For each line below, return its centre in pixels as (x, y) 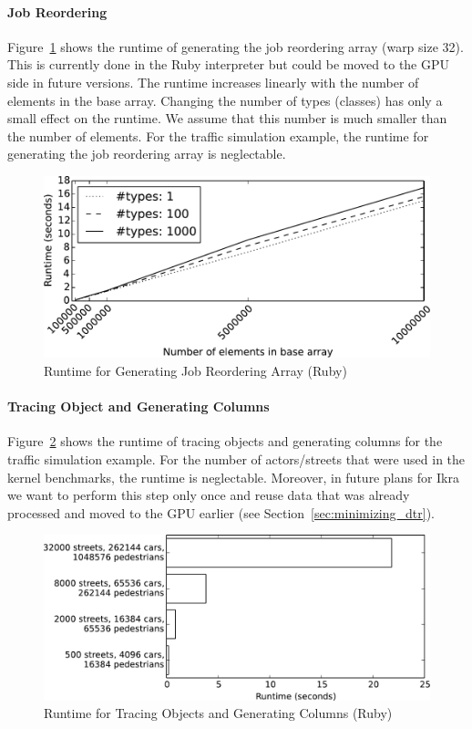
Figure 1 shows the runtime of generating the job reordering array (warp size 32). (236, 46)
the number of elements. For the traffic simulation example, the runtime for (218, 135)
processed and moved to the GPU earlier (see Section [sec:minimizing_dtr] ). (221, 512)
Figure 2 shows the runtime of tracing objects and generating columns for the (225, 441)
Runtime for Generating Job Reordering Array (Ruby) (195, 370)
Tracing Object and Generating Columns (139, 406)
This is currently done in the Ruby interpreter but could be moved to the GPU (229, 64)
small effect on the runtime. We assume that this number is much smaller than (227, 118)
